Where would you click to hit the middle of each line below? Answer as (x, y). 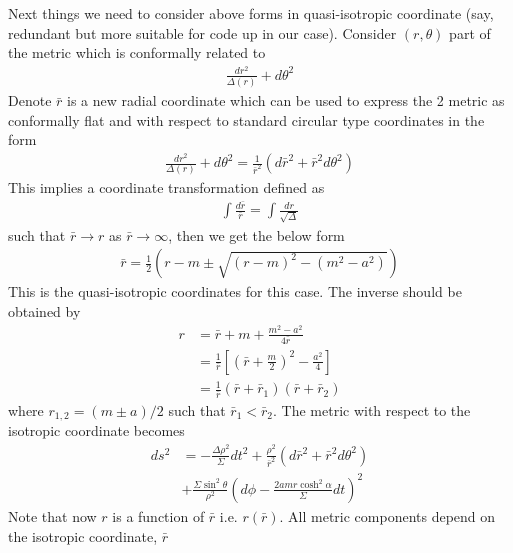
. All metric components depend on (387, 515)
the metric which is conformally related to (137, 52)
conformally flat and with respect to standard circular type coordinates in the (246, 119)
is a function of (158, 515)
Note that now (52, 515)
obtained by (44, 311)
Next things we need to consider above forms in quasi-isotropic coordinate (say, (251, 13)
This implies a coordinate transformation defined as (166, 187)
